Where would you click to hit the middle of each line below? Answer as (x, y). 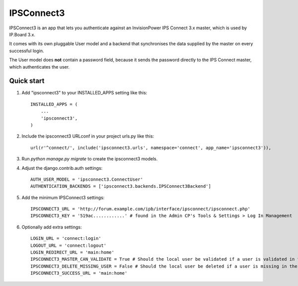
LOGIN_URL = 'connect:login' (66, 239)
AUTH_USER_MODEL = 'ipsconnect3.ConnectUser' (87, 179)
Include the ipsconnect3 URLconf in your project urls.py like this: (88, 136)
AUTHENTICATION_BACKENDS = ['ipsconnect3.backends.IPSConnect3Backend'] (121, 186)
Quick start (27, 81)
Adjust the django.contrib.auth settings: (62, 168)
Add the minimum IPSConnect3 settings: (63, 197)
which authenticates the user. (39, 67)
